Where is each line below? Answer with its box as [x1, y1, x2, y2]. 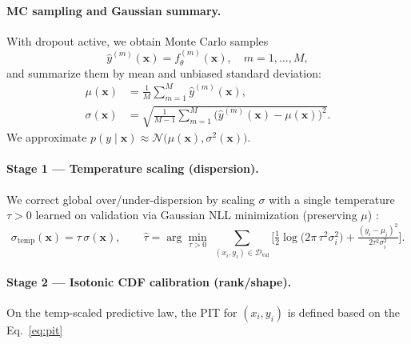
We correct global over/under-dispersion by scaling [6, 190, 255, 207]
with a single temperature [269, 190, 395, 207]
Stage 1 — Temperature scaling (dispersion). [6, 160, 259, 177]
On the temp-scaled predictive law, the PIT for [6, 303, 237, 320]
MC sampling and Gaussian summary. [6, 2, 221, 18]
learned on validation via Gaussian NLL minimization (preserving [35, 206, 357, 223]
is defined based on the [287, 303, 400, 320]
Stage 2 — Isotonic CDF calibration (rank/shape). [6, 273, 292, 290]
